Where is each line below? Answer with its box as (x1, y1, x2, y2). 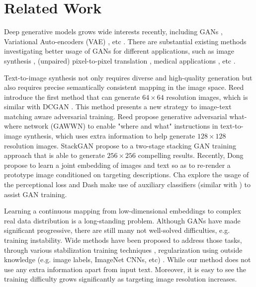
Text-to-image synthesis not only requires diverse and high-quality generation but (4, 72, 253, 82)
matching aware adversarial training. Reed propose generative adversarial (4, 111, 227, 121)
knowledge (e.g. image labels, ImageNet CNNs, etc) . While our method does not (4, 254, 251, 265)
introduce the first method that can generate (4, 91, 140, 102)
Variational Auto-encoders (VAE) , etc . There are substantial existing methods (4, 36, 247, 46)
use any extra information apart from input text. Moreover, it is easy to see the (4, 264, 247, 274)
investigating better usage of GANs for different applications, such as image (4, 46, 235, 56)
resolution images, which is (166, 91, 248, 102)
